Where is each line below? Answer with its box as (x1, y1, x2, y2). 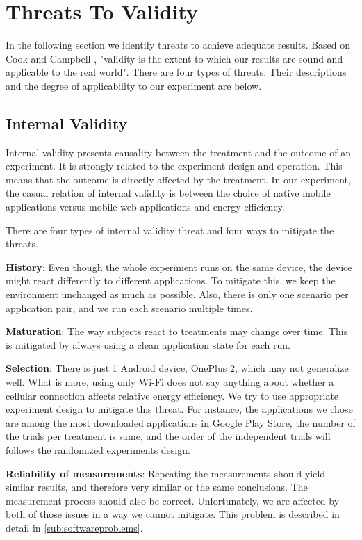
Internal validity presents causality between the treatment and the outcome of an (6, 145, 351, 159)
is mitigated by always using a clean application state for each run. (6, 337, 290, 352)
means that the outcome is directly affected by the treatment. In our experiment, (6, 172, 351, 186)
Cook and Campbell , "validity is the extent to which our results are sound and (6, 51, 343, 65)
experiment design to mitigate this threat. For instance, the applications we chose (6, 402, 353, 416)
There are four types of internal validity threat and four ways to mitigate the (6, 222, 334, 237)
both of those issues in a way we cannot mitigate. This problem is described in (6, 507, 340, 521)
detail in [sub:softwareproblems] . (6, 520, 143, 534)
